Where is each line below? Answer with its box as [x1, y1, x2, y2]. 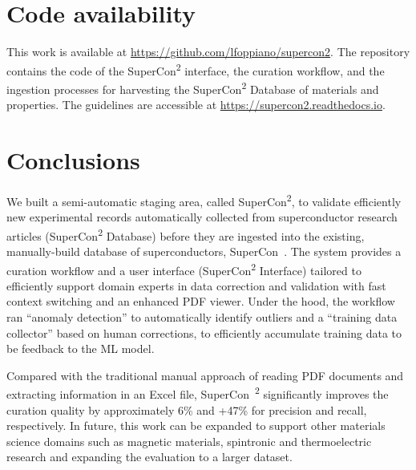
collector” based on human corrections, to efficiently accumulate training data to [6, 324, 402, 341]
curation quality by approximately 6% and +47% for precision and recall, [6, 401, 367, 418]
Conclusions [6, 144, 140, 176]
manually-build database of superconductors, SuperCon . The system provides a [6, 243, 402, 260]
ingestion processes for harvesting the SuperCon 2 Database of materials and [6, 78, 379, 97]
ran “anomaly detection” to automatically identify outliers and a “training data [6, 309, 398, 326]
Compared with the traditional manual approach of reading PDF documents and [6, 367, 404, 383]
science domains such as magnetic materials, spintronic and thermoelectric [6, 432, 372, 449]
